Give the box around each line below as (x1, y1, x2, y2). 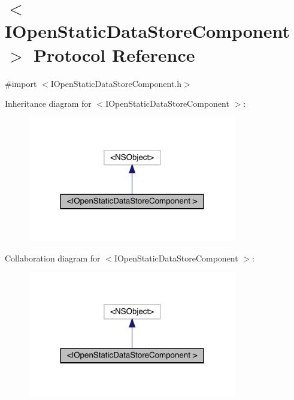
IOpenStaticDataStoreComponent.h (50, 77, 182, 89)
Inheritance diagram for (5, 97, 92, 110)
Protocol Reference (34, 42, 195, 67)
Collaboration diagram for (5, 251, 101, 264)
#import (5, 77, 37, 89)
